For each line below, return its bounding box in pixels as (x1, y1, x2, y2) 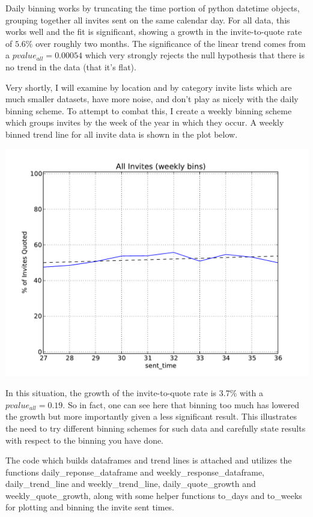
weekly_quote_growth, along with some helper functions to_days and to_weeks (5, 489, 302, 501)
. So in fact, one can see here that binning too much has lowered (62, 398, 300, 411)
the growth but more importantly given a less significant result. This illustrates (5, 410, 297, 423)
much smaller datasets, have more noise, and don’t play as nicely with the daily (5, 93, 299, 105)
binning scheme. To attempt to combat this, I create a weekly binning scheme (5, 104, 292, 117)
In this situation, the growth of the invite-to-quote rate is (5, 387, 217, 399)
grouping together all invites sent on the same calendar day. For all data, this (5, 13, 290, 26)
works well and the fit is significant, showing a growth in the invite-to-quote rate (5, 25, 302, 38)
